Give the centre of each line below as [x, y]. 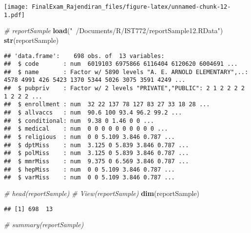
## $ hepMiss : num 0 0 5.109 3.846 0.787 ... [89, 169]
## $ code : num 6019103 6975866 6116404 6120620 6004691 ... [121, 64]
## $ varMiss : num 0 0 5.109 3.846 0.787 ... [89, 178]
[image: [16, 7]
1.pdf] [14, 15]
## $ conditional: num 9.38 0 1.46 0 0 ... [79, 121]
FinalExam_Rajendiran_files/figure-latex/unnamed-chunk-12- [131, 7]
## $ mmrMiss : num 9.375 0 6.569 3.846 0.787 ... [97, 162]
